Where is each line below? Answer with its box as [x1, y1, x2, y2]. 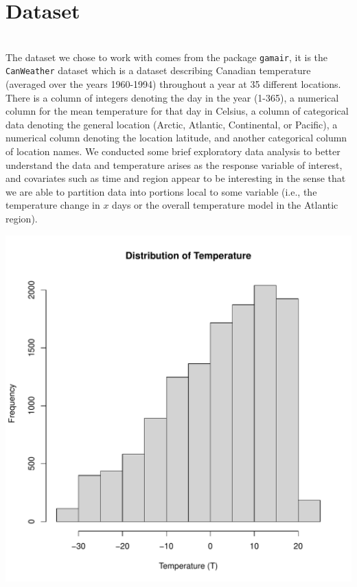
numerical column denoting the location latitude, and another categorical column [5, 130, 347, 145]
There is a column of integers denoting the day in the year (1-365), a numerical [5, 90, 339, 104]
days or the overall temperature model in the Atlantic [112, 198, 338, 212]
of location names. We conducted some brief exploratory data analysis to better [5, 144, 341, 158]
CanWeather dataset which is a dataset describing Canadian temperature [5, 63, 311, 78]
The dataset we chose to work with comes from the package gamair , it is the [5, 49, 328, 64]
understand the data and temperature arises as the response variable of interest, [5, 157, 343, 172]
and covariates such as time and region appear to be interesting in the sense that [5, 171, 346, 185]
